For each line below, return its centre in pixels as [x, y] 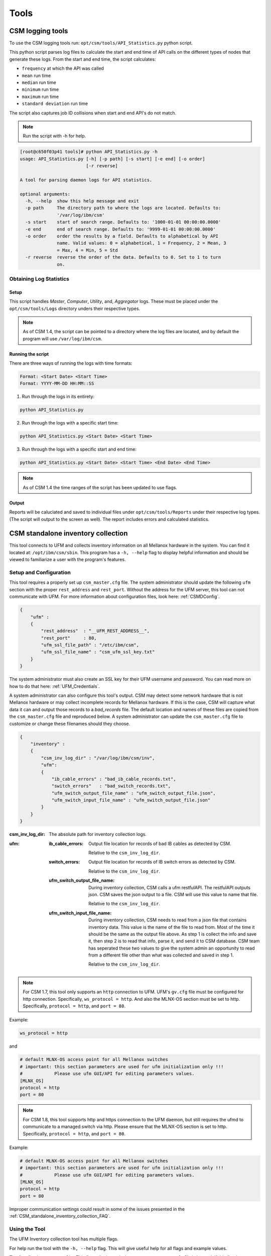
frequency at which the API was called [63, 68]
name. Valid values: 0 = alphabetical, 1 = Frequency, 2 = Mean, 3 [142, 243]
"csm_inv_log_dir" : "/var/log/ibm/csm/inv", [98, 758]
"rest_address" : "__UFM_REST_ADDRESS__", [95, 631]
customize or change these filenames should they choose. [70, 723]
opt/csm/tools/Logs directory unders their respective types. [75, 308]
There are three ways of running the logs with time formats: [71, 363]
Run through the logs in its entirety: [58, 396]
